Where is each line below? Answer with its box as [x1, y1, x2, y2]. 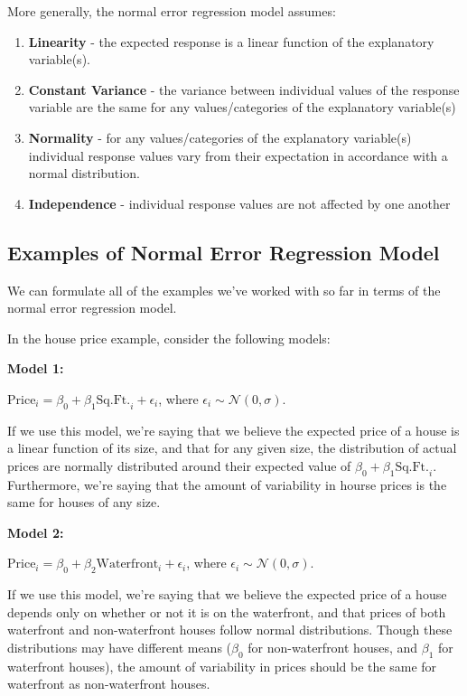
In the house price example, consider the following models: [7, 328, 331, 347]
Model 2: [7, 522, 64, 541]
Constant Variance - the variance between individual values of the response [28, 80, 460, 99]
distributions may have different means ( [7, 638, 232, 657]
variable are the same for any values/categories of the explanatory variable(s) [28, 98, 456, 117]
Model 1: [7, 359, 64, 378]
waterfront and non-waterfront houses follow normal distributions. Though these [7, 620, 453, 639]
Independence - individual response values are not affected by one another [28, 193, 451, 212]
